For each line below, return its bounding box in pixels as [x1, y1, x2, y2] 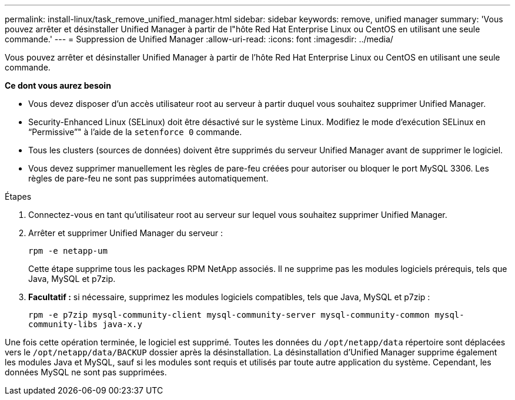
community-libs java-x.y [28, 320, 142, 329]
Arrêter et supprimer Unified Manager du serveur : [28, 228, 223, 238]
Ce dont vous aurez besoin [5, 80, 111, 90]
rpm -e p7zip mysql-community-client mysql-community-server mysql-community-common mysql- [28, 310, 464, 320]
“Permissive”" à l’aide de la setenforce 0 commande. [28, 127, 242, 137]
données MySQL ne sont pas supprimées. [5, 367, 167, 377]
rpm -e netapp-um [28, 246, 108, 256]
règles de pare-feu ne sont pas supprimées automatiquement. [28, 173, 269, 183]
